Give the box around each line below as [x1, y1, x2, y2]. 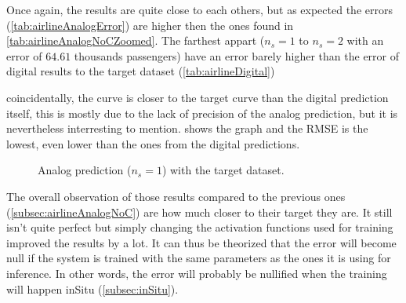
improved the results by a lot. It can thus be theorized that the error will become [6, 234, 397, 250]
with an [346, 32, 384, 49]
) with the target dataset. [161, 162, 285, 178]
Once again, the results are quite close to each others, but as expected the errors [6, 2, 393, 17]
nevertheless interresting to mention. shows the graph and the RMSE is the [6, 120, 368, 137]
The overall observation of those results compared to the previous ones [6, 188, 346, 204]
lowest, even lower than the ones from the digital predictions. [6, 135, 300, 151]
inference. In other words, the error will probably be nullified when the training [6, 265, 387, 281]
